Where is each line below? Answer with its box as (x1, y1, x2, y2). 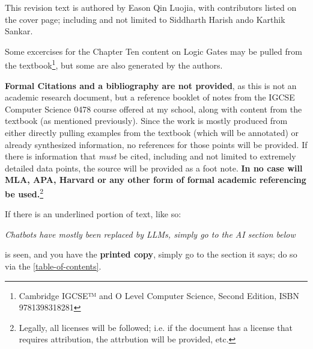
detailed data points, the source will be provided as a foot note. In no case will (5, 161, 303, 174)
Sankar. (5, 25, 33, 37)
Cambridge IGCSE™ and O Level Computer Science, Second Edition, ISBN (19, 289, 300, 301)
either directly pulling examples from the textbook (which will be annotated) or (5, 126, 299, 138)
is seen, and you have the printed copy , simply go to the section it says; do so (5, 248, 297, 261)
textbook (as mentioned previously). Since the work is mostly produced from (5, 114, 288, 127)
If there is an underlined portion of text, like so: (5, 208, 181, 220)
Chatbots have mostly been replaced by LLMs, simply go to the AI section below (5, 227, 296, 240)
